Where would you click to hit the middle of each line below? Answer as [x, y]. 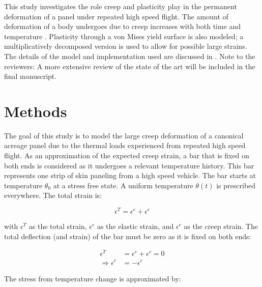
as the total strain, [58, 226]
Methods [36, 111]
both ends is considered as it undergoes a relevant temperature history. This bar [129, 165]
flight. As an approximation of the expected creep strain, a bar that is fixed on [127, 155]
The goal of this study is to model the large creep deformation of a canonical [124, 135]
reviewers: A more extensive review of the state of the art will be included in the [130, 66]
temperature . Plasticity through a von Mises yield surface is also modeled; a [124, 36]
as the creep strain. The [221, 226]
